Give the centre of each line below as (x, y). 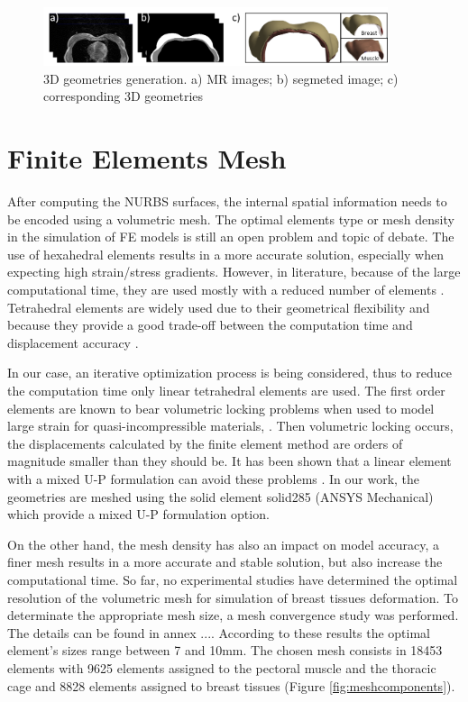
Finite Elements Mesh (147, 158)
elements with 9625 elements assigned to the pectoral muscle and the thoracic (222, 667)
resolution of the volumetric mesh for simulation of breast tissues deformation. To (233, 597)
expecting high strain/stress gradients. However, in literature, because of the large (234, 272)
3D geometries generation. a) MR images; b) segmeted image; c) (221, 78)
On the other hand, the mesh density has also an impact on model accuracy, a (224, 544)
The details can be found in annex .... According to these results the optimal (219, 632)
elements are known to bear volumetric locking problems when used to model (221, 408)
